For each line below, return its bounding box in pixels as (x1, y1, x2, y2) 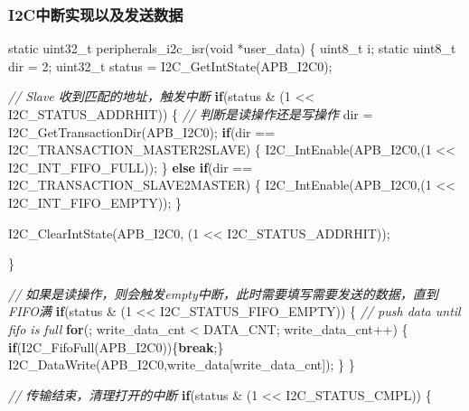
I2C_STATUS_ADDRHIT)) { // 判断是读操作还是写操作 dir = (8, 105, 373, 123)
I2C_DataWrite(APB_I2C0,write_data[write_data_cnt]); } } (8, 355, 355, 374)
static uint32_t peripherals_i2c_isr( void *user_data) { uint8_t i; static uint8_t (8, 39, 456, 58)
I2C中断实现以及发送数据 (8, 3, 183, 25)
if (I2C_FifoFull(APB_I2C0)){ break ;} (8, 337, 224, 356)
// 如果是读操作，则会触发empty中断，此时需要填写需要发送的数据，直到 (8, 284, 438, 303)
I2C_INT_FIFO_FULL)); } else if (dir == (8, 157, 253, 176)
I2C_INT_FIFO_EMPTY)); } (8, 192, 183, 211)
